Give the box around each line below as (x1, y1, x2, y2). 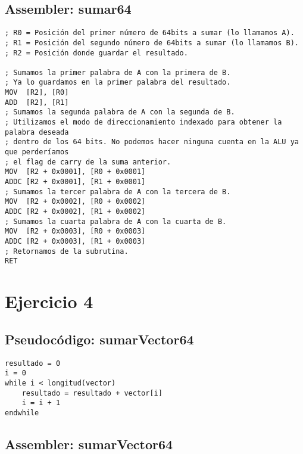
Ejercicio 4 (5, 289, 93, 313)
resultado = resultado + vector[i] (21, 388, 163, 397)
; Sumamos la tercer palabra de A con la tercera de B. (5, 187, 231, 196)
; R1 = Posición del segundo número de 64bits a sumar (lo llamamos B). (5, 38, 299, 47)
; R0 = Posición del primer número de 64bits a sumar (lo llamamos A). (5, 29, 295, 38)
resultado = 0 (5, 359, 61, 368)
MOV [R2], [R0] (5, 88, 69, 97)
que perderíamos (5, 148, 69, 157)
